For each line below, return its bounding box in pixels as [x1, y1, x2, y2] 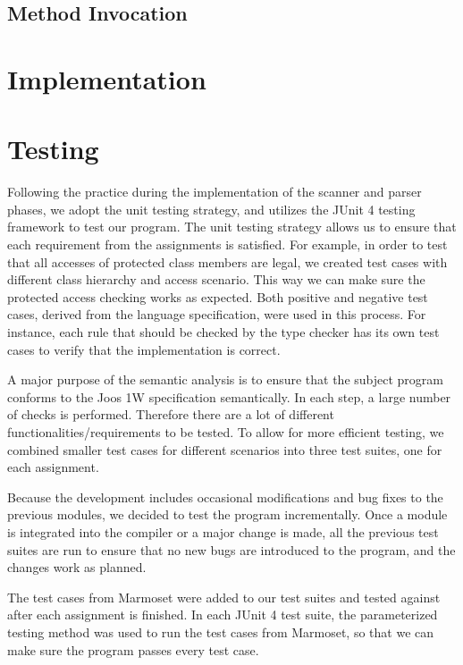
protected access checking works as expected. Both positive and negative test [7, 287, 428, 306]
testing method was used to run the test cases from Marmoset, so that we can [7, 622, 434, 641]
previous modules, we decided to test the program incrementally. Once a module [7, 505, 448, 524]
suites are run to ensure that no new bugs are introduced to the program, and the [7, 540, 456, 559]
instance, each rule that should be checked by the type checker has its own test [7, 323, 440, 341]
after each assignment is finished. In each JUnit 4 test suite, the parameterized [7, 605, 438, 624]
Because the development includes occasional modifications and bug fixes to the [7, 487, 443, 506]
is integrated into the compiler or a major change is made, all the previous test [7, 522, 439, 541]
